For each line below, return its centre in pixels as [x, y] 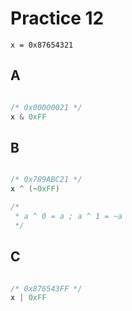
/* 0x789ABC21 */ [46, 180]
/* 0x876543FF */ [46, 288]
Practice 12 [57, 18]
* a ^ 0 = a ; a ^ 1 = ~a [68, 216]
